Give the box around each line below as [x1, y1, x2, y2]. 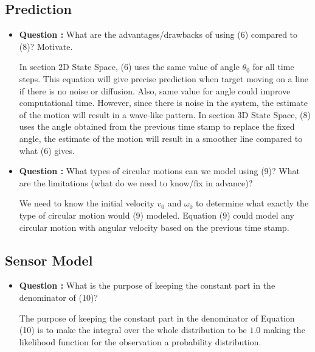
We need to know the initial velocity [19, 197, 154, 209]
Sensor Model [5, 250, 93, 269]
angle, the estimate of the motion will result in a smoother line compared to [19, 132, 303, 144]
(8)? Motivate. [19, 40, 73, 52]
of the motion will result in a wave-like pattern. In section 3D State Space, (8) [19, 108, 311, 121]
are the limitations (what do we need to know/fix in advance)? [19, 176, 253, 189]
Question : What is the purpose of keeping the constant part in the [19, 279, 275, 292]
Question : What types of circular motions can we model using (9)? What [19, 164, 300, 177]
